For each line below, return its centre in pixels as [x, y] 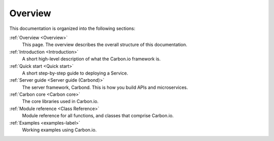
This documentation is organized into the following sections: [72, 28]
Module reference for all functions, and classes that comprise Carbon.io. [98, 116]
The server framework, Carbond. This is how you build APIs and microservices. [105, 87]
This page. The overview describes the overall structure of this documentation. [105, 45]
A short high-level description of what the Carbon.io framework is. [91, 59]
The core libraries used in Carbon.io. [60, 101]
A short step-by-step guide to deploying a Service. [75, 73]
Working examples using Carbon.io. [59, 130]
